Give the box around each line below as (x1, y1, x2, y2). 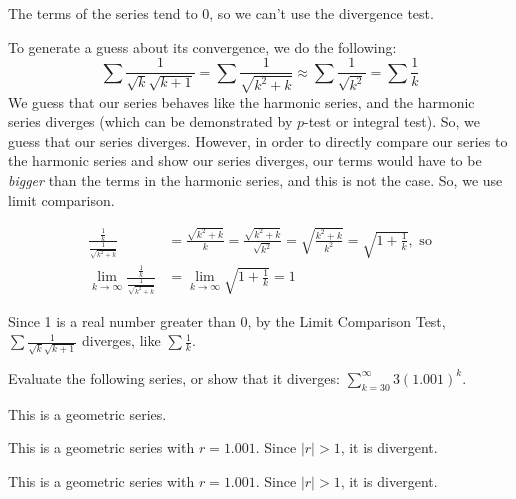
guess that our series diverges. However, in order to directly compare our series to (8, 130, 508, 151)
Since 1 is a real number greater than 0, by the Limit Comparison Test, (8, 310, 446, 331)
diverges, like (81, 330, 161, 351)
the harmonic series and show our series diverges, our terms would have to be (8, 150, 482, 171)
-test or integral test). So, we (304, 111, 480, 132)
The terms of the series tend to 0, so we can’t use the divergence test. (8, 3, 434, 23)
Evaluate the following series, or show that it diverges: (8, 367, 340, 388)
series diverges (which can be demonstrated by (8, 111, 293, 132)
